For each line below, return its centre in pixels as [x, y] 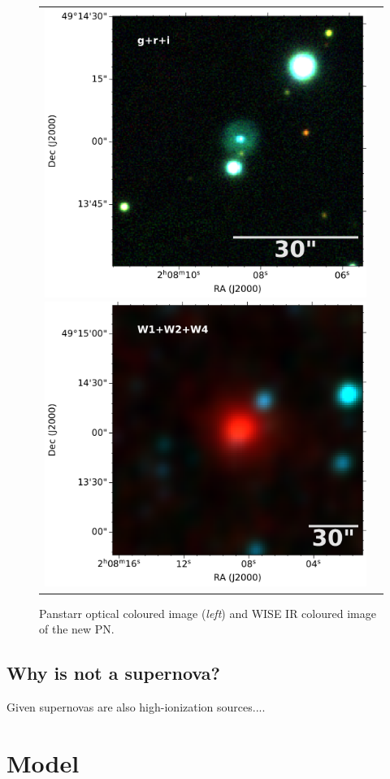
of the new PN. [77, 629]
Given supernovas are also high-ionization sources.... [136, 706]
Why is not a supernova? [113, 673]
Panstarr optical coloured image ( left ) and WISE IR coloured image [208, 613]
